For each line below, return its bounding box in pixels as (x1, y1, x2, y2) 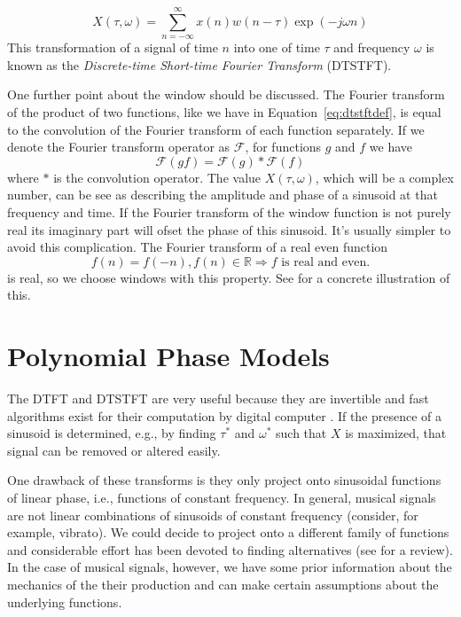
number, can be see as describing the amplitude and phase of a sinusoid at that (7, 185, 438, 204)
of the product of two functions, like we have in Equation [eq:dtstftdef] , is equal (7, 102, 441, 121)
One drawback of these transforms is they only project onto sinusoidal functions (7, 471, 441, 489)
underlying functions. (7, 592, 122, 611)
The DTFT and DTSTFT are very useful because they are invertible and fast (7, 389, 429, 408)
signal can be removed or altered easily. (7, 441, 221, 459)
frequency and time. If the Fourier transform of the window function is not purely (7, 202, 451, 221)
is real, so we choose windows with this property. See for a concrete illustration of (7, 268, 450, 286)
